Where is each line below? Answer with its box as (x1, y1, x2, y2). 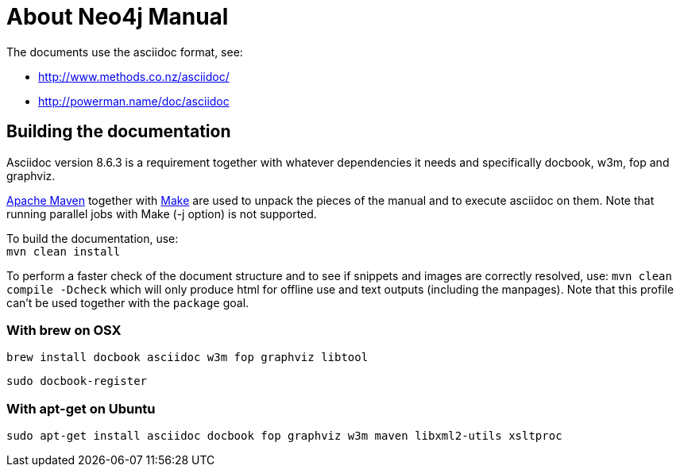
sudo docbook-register (6, 375, 148, 388)
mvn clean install (6, 244, 121, 258)
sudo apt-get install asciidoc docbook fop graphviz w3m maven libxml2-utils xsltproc (6, 429, 562, 443)
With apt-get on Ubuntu (6, 400, 156, 417)
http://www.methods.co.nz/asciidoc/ (38, 69, 230, 83)
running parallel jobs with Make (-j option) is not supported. (6, 206, 317, 221)
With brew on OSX (6, 321, 122, 338)
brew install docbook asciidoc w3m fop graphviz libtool (6, 351, 369, 364)
